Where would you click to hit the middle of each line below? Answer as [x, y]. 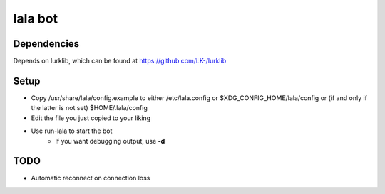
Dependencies [46, 44]
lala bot [36, 18]
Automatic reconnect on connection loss [91, 178]
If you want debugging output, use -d [110, 141]
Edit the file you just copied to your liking [91, 118]
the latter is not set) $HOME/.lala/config [89, 108]
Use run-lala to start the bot [72, 131]
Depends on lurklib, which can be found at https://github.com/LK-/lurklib [120, 61]
